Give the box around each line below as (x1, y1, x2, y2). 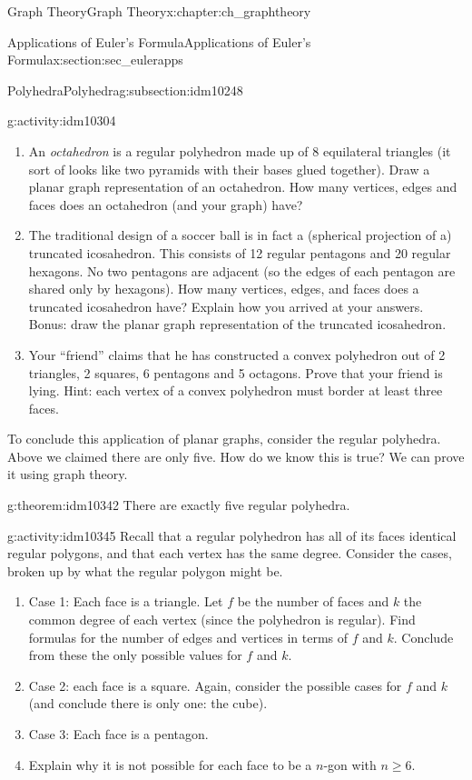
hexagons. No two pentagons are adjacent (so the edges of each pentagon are (28, 261, 456, 280)
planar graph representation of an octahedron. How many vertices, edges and (28, 177, 457, 196)
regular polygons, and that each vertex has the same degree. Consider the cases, (7, 544, 452, 563)
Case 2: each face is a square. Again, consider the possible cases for (28, 675, 402, 695)
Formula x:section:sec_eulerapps (7, 50, 183, 69)
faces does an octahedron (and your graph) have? (28, 195, 303, 214)
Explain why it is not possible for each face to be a (28, 755, 312, 774)
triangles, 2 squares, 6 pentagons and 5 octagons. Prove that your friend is (28, 363, 443, 382)
